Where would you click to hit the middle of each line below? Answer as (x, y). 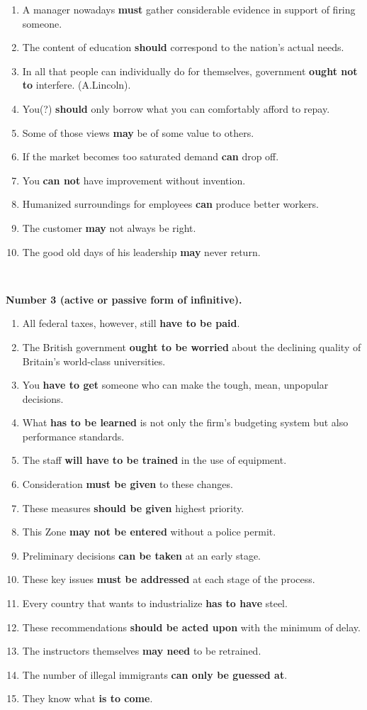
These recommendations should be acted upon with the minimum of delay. (191, 627)
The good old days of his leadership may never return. (141, 251)
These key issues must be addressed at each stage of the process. (169, 579)
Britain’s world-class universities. (94, 361)
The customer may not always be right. (109, 227)
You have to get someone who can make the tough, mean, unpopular (175, 385)
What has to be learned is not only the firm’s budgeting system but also (185, 422)
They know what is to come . (87, 698)
